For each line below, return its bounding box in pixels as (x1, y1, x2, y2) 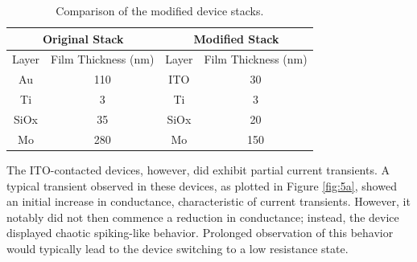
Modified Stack (193, 30, 279, 47)
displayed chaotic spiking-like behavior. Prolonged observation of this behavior (6, 224, 394, 241)
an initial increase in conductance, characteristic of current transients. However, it (6, 193, 411, 210)
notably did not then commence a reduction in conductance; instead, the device (6, 208, 399, 225)
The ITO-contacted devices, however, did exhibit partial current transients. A (6, 161, 390, 178)
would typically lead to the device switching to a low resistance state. (6, 239, 349, 256)
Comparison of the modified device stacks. (56, 2, 264, 18)
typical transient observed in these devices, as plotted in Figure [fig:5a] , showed (6, 177, 397, 194)
